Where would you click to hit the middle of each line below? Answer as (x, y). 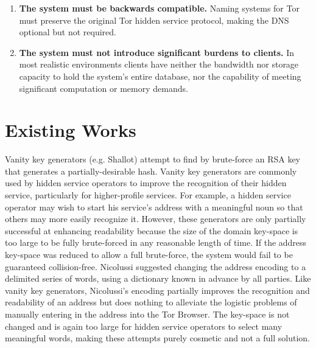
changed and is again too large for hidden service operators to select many (144, 326)
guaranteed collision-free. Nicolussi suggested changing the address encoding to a (156, 266)
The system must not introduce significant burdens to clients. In (157, 52)
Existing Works (71, 130)
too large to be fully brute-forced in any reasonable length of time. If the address (156, 242)
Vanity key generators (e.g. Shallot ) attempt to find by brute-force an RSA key (153, 159)
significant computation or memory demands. (104, 88)
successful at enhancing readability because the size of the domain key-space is (152, 230)
